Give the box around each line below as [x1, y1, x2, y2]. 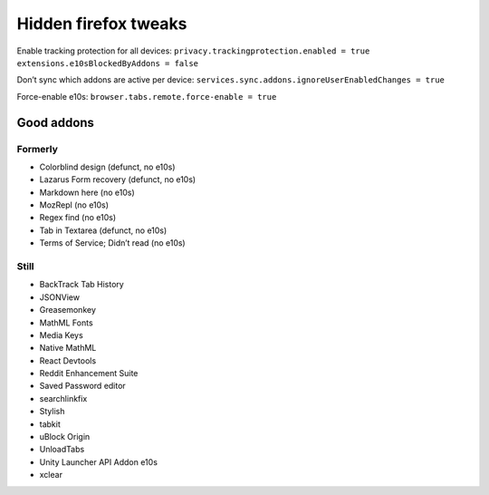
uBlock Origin [39, 432, 91, 442]
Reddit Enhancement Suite [39, 368, 139, 379]
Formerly [16, 142, 58, 155]
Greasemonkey [39, 305, 97, 315]
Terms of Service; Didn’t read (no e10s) [39, 238, 186, 248]
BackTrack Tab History [39, 279, 124, 290]
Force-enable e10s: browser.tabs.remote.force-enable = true [16, 91, 277, 102]
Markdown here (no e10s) [39, 187, 135, 198]
